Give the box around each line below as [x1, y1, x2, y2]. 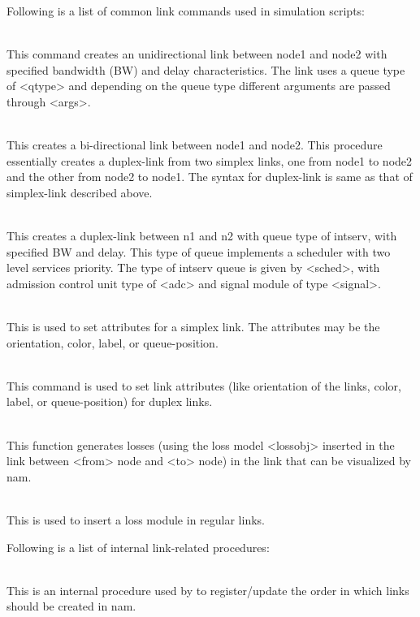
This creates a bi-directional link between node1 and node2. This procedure [6, 136, 383, 153]
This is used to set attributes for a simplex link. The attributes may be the [6, 318, 380, 335]
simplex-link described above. [6, 183, 153, 201]
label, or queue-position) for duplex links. [6, 393, 213, 410]
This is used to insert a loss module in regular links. [6, 511, 265, 529]
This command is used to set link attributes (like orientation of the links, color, [6, 377, 401, 394]
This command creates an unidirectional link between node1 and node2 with [6, 45, 388, 63]
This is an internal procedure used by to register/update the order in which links [6, 581, 409, 598]
